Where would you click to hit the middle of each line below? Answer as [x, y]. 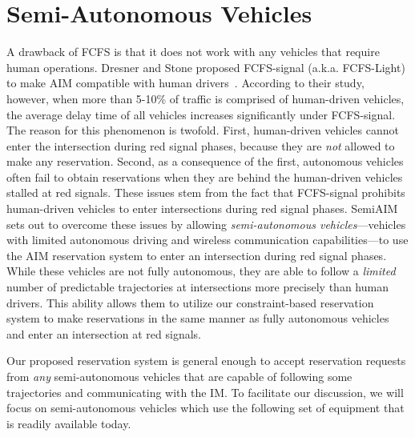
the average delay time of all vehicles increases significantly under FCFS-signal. [201, 114]
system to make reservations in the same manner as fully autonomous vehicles [198, 318]
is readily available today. [69, 423]
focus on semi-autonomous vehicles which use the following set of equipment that [205, 408]
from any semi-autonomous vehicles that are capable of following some [179, 376]
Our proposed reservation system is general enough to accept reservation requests [206, 361]
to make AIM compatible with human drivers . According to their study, [185, 83]
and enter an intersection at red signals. [104, 333]
